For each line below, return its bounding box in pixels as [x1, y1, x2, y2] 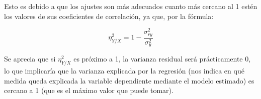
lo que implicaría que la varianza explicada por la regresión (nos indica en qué [4, 65, 244, 75]
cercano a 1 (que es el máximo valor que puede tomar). [4, 85, 173, 95]
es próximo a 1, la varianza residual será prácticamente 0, [73, 53, 251, 64]
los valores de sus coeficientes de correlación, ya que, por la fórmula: [4, 10, 214, 21]
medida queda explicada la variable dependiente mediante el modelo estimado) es [4, 75, 254, 85]
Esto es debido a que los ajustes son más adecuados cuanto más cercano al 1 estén [4, 1, 257, 11]
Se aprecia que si [4, 53, 56, 64]
